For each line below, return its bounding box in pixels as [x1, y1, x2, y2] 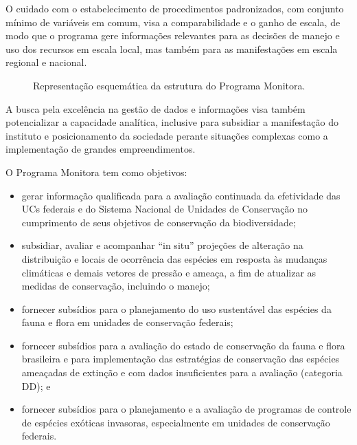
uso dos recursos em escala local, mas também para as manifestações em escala [5, 41, 338, 56]
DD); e [21, 378, 51, 393]
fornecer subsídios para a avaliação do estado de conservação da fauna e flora [21, 338, 345, 352]
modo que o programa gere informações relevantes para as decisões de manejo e [5, 28, 340, 43]
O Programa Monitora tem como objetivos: [5, 164, 187, 179]
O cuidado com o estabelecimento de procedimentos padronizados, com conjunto [5, 1, 344, 15]
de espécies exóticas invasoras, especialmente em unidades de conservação [21, 415, 330, 429]
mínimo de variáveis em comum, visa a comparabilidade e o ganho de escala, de [5, 14, 341, 29]
